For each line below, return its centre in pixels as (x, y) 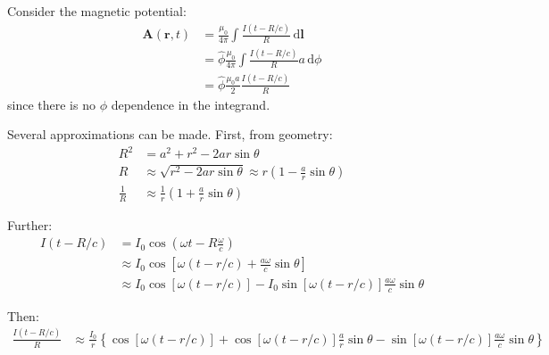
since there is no (51, 104)
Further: (30, 224)
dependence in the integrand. (191, 104)
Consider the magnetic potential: (97, 11)
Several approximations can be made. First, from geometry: (170, 134)
